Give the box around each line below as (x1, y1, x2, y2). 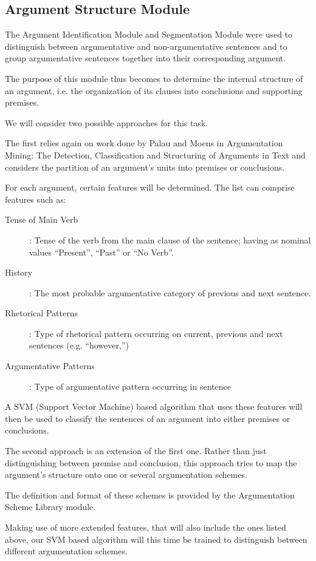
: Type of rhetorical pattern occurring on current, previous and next (29, 327, 283, 339)
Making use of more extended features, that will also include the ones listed (5, 521, 286, 534)
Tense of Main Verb (5, 213, 78, 226)
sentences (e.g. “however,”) (29, 339, 129, 352)
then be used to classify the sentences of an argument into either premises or (5, 412, 290, 424)
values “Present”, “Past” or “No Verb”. (29, 245, 174, 258)
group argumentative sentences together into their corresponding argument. (5, 52, 286, 64)
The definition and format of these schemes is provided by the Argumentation (5, 488, 295, 501)
